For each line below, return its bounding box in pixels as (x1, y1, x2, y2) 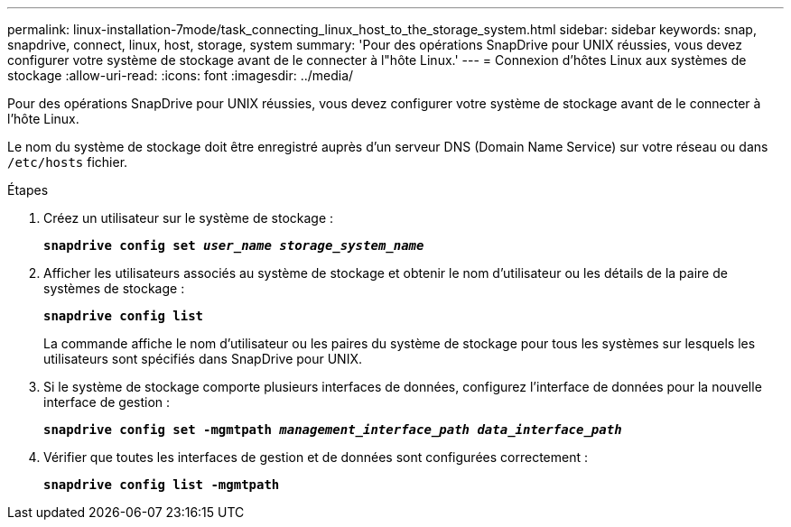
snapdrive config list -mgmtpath (43, 477, 280, 492)
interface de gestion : (43, 394, 171, 410)
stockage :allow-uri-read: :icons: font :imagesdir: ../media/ (7, 68, 354, 83)
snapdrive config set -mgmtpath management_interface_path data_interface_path (43, 422, 622, 437)
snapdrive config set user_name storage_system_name (43, 238, 424, 253)
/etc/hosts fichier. (7, 154, 128, 170)
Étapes (7, 182, 49, 198)
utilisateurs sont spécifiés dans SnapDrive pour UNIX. (43, 351, 362, 366)
